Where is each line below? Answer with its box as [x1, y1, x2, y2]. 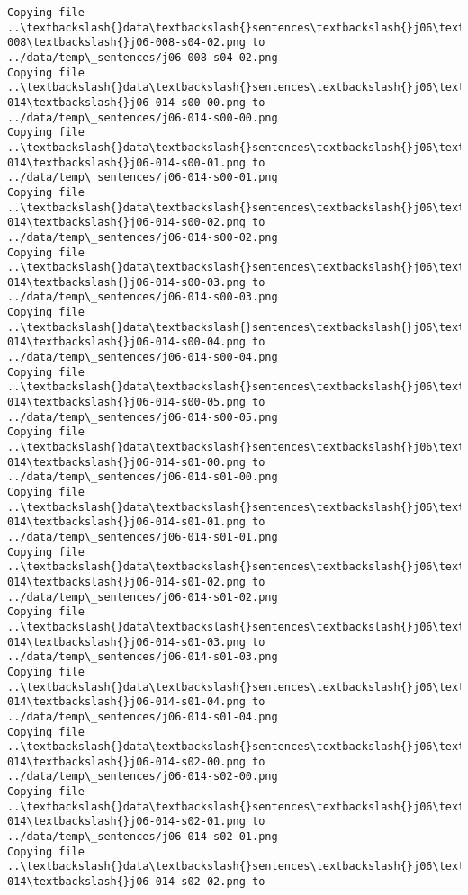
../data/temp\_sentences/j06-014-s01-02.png [7, 590, 278, 604]
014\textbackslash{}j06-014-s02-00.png [7, 755, 246, 768]
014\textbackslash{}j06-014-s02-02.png [7, 875, 246, 889]
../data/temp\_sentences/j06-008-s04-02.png [7, 50, 278, 64]
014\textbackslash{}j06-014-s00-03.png [7, 275, 246, 289]
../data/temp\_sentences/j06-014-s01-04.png [7, 710, 278, 723]
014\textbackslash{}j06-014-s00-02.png [7, 216, 246, 229]
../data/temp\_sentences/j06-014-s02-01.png [7, 830, 278, 844]
